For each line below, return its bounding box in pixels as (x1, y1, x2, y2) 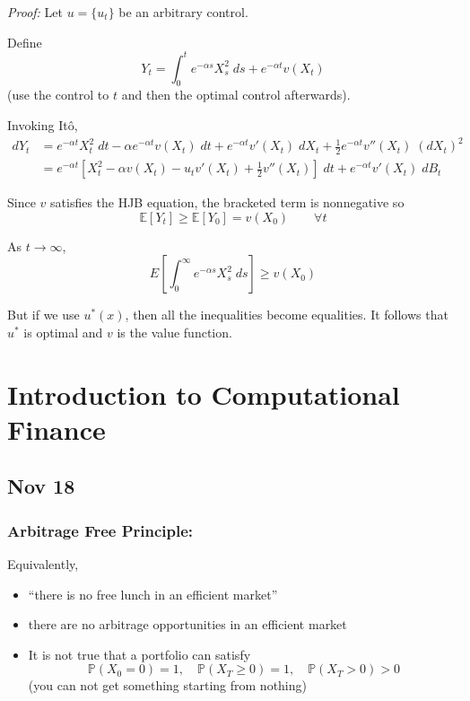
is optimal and (23, 322, 103, 341)
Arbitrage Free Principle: (7, 519, 194, 541)
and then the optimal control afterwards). (121, 85, 351, 104)
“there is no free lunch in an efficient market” (28, 584, 278, 603)
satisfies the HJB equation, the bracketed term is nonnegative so (50, 193, 405, 212)
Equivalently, (7, 555, 79, 573)
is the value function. (117, 322, 232, 341)
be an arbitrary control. (118, 3, 248, 21)
